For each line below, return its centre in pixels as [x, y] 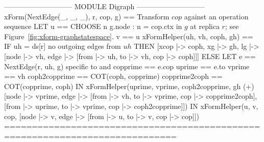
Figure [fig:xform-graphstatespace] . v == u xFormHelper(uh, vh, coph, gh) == [129, 36]
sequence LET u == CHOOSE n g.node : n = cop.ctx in [93, 26]
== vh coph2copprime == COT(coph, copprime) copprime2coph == [113, 76]
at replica [205, 26]
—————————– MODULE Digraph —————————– [104, 6]
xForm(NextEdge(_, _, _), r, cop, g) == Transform [87, 16]
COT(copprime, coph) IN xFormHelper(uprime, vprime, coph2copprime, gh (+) [129, 86]
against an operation [216, 16]
